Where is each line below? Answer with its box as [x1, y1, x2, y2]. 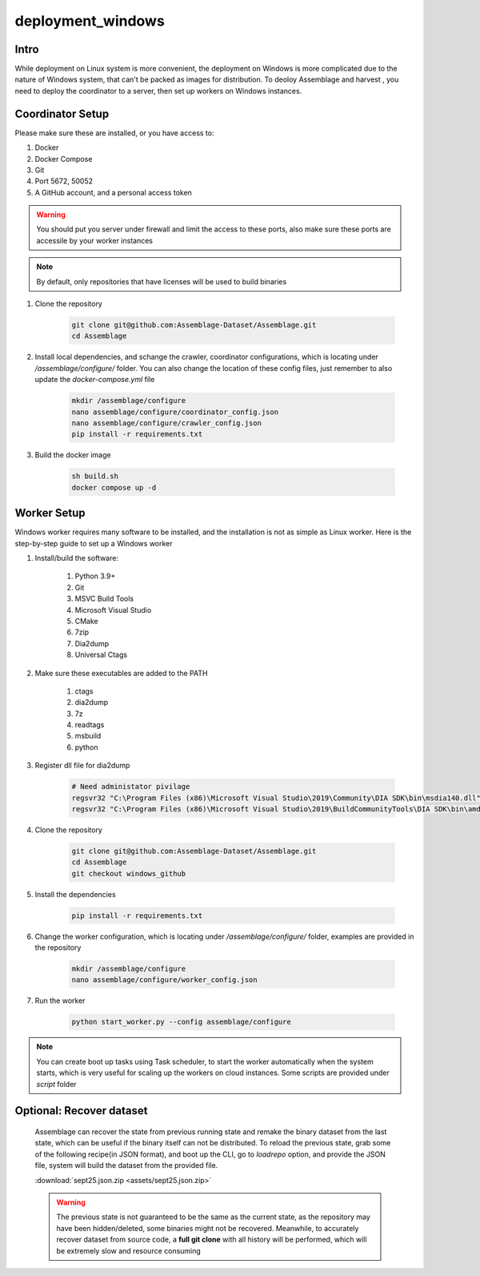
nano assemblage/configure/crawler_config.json [71, 418, 262, 428]
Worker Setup [14, 506, 86, 520]
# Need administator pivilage [71, 782, 190, 791]
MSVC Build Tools [74, 594, 134, 604]
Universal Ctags [74, 650, 128, 660]
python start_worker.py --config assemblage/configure [71, 1017, 291, 1027]
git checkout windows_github [71, 869, 186, 878]
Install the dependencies [34, 889, 116, 899]
